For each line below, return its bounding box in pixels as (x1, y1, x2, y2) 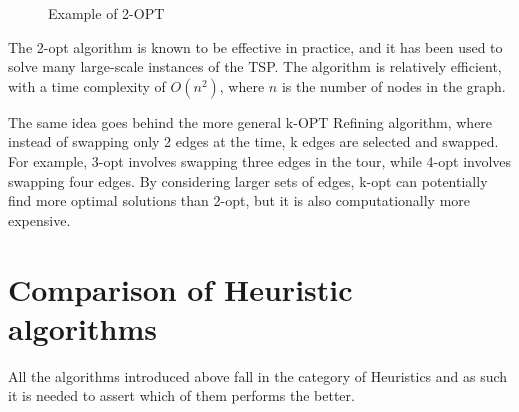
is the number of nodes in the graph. (281, 75, 506, 96)
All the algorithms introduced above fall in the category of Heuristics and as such (8, 365, 508, 386)
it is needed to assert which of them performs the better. (8, 385, 355, 406)
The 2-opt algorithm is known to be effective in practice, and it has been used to (8, 36, 503, 57)
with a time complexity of (8, 75, 166, 96)
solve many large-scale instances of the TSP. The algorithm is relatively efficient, (8, 56, 502, 77)
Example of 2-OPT (48, 3, 165, 23)
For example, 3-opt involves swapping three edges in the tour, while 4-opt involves (8, 150, 512, 171)
